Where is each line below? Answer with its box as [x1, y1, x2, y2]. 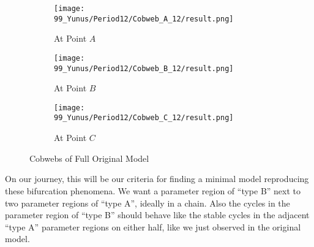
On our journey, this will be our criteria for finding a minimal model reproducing [5, 172, 309, 185]
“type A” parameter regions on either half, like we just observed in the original [5, 220, 301, 233]
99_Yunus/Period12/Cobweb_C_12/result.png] [54, 113, 234, 123]
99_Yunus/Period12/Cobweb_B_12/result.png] [54, 64, 234, 73]
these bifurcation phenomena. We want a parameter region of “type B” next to [5, 184, 301, 197]
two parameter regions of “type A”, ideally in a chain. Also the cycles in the [5, 196, 290, 209]
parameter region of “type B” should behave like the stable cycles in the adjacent [5, 208, 310, 221]
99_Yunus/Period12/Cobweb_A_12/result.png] [54, 14, 234, 23]
